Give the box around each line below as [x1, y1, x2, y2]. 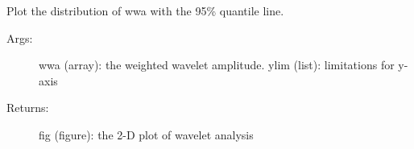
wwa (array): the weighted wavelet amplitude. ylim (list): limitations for [39, 56, 395, 73]
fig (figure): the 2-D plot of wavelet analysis [39, 126, 254, 143]
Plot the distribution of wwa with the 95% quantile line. [6, 2, 284, 19]
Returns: [6, 99, 49, 116]
